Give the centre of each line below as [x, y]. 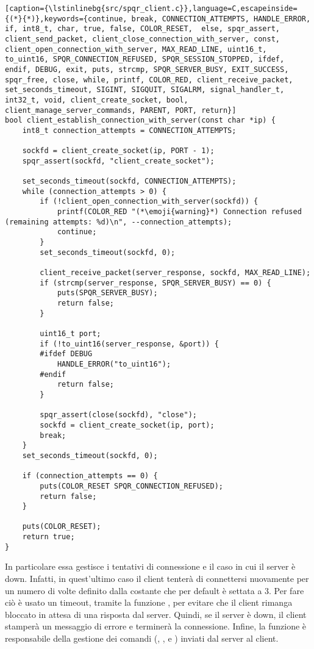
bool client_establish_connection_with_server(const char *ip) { [140, 120]
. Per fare [287, 590]
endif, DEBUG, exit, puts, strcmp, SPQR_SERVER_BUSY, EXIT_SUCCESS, [147, 69]
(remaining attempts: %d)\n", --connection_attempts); [119, 222]
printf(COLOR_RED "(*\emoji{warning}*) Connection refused [179, 212]
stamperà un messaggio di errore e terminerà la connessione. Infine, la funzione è [156, 626]
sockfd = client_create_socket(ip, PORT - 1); [118, 151]
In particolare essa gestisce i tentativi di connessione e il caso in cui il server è [150, 566]
